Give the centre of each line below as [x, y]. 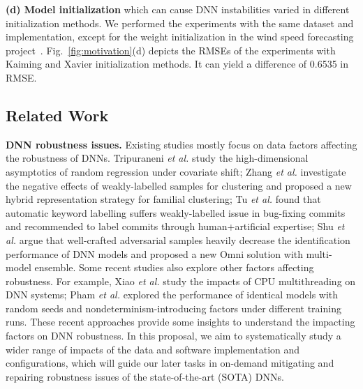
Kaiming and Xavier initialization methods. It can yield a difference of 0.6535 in [177, 64]
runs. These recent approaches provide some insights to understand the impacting [180, 322]
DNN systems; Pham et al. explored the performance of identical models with [172, 295]
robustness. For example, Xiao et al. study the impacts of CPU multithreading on [181, 281]
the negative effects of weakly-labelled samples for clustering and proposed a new [179, 185]
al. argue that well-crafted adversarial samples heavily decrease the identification [178, 239]
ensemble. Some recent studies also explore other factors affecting [174, 267]
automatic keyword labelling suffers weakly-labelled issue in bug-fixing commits [176, 212]
